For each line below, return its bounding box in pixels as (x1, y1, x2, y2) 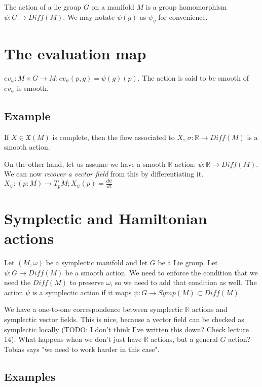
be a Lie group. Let (158, 257, 218, 268)
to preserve (69, 277, 104, 288)
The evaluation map (4, 43, 146, 63)
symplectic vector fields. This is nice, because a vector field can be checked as (4, 314, 244, 325)
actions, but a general (151, 334, 218, 344)
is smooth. (17, 82, 49, 93)
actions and (192, 304, 228, 314)
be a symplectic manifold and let (46, 257, 148, 268)
